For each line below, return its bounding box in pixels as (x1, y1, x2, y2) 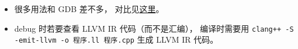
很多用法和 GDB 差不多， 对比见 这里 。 (14, 3, 164, 14)
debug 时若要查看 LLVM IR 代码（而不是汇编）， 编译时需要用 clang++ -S (14, 22, 294, 34)
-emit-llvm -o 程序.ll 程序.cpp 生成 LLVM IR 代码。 (14, 33, 219, 46)
